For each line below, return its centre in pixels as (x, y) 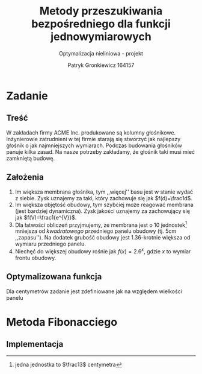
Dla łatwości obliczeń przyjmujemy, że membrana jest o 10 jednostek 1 (101, 224)
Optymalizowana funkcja (54, 277)
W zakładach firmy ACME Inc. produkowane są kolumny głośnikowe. (91, 132)
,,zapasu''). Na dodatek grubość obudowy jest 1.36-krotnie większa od (103, 238)
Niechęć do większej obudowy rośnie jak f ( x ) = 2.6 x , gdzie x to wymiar (103, 251)
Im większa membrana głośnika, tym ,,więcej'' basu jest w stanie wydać (104, 192)
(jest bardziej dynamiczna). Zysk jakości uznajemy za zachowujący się (103, 211)
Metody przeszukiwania (101, 11)
